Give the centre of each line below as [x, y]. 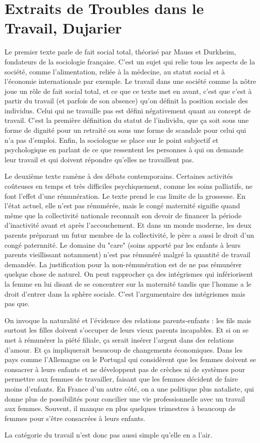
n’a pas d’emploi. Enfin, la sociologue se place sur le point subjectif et [111, 140]
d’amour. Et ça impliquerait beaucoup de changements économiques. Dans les [123, 349]
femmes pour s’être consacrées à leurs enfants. [75, 418]
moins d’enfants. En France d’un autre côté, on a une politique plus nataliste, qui [129, 388]
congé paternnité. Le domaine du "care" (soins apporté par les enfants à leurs [123, 244]
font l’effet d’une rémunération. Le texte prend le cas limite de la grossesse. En [125, 196]
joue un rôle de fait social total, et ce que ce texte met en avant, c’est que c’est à [128, 91]
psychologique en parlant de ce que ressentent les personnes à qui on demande [124, 150]
